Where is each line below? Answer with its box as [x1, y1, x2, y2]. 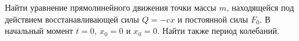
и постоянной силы [177, 12, 248, 25]
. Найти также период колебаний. [157, 24, 280, 37]
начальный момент [5, 24, 74, 37]
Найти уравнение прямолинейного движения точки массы [5, 1, 216, 13]
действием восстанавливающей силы [5, 12, 139, 25]
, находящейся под [226, 1, 294, 13]
